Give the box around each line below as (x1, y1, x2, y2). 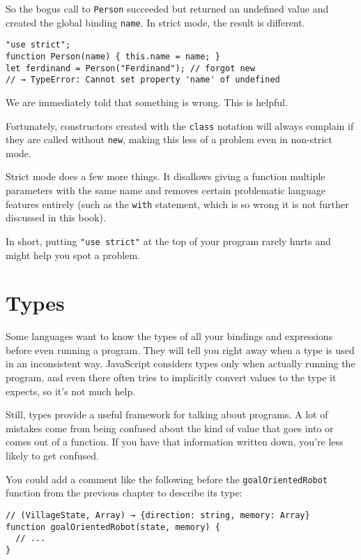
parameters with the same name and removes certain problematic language (6, 183, 325, 198)
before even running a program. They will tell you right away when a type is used (6, 342, 355, 357)
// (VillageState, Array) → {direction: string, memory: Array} (6, 510, 310, 520)
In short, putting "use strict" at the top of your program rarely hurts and (6, 233, 331, 248)
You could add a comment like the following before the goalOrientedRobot (6, 471, 328, 486)
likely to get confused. (6, 448, 99, 462)
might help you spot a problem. (6, 247, 141, 262)
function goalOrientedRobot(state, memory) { (6, 522, 220, 532)
